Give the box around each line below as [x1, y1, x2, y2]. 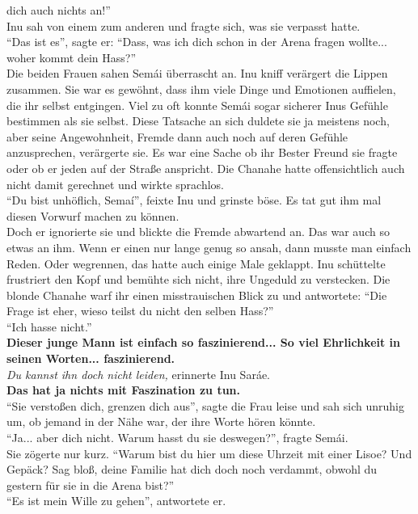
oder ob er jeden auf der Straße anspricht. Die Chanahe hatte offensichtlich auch [6, 159, 405, 176]
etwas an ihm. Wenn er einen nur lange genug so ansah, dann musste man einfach [6, 238, 412, 255]
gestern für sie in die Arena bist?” [6, 476, 175, 493]
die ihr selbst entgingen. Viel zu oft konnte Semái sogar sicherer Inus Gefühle [6, 96, 388, 113]
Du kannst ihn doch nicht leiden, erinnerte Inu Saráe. [6, 365, 270, 382]
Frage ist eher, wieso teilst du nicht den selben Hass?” [6, 302, 274, 319]
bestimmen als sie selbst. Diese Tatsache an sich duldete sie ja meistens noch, [6, 112, 390, 129]
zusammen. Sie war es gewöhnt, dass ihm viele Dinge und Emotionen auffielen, [6, 80, 396, 97]
